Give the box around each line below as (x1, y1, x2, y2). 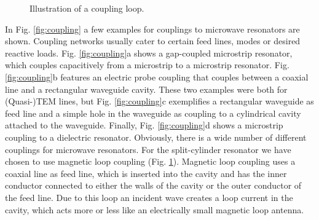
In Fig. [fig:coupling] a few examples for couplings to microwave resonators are (5, 22, 300, 35)
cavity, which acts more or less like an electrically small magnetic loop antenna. (5, 203, 304, 216)
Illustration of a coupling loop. (30, 2, 144, 14)
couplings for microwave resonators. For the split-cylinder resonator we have (5, 143, 291, 155)
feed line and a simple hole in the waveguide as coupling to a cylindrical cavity (5, 106, 301, 119)
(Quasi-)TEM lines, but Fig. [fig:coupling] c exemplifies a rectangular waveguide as (5, 95, 314, 108)
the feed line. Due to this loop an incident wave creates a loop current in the (5, 191, 293, 203)
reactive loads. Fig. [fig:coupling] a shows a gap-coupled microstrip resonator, (5, 46, 293, 59)
